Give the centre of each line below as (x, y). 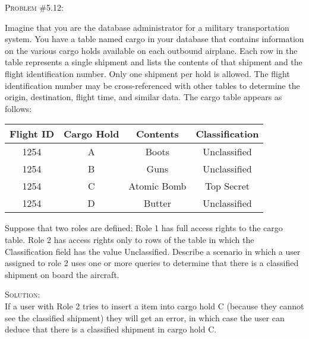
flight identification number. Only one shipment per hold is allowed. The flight (147, 73)
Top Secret (227, 186)
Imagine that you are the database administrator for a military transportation (147, 27)
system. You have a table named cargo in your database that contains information (154, 39)
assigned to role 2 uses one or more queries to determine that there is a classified (152, 263)
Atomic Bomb (157, 186)
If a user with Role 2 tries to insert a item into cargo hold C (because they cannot (154, 306)
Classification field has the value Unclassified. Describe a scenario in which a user (153, 251)
